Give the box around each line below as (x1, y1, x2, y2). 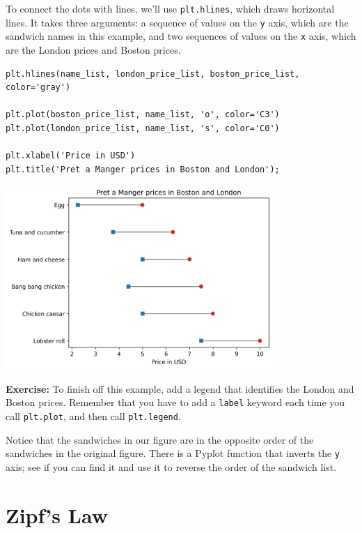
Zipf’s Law (6, 500, 109, 529)
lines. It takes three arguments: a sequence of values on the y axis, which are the (6, 15, 349, 29)
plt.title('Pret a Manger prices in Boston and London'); (6, 164, 280, 174)
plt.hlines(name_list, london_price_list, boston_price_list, (6, 68, 300, 79)
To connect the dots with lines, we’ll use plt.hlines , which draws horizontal (6, 1, 335, 15)
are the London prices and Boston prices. (6, 42, 181, 57)
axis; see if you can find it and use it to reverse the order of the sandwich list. (6, 459, 337, 474)
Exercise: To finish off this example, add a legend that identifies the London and (6, 381, 354, 396)
